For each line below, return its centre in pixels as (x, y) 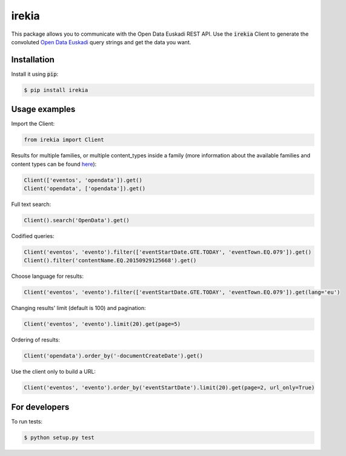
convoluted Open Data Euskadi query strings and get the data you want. (101, 42)
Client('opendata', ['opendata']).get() (85, 189)
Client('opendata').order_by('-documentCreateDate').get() (113, 356)
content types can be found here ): (54, 164)
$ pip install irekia (56, 90)
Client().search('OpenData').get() (77, 220)
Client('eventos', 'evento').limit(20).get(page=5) (102, 324)
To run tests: (27, 421)
